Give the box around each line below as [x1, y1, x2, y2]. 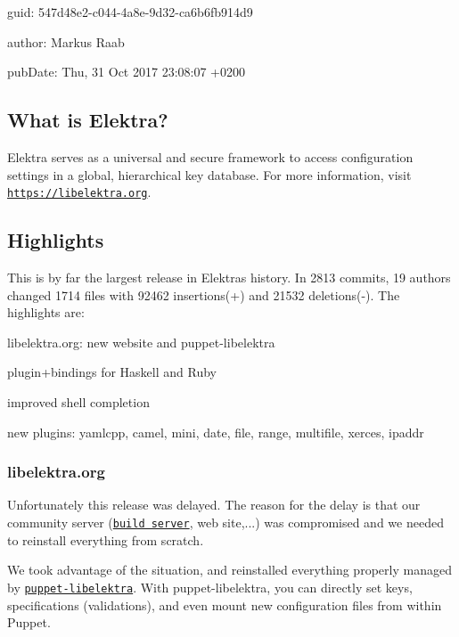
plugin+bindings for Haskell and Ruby [7, 363, 217, 381]
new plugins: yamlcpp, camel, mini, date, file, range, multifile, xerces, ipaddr [7, 422, 424, 441]
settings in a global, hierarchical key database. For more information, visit [7, 165, 412, 184]
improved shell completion [7, 393, 150, 411]
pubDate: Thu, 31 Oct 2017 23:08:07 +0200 [7, 62, 245, 81]
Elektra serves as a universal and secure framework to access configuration [7, 147, 414, 166]
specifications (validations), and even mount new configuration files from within [7, 595, 442, 614]
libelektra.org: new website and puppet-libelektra [7, 332, 275, 351]
